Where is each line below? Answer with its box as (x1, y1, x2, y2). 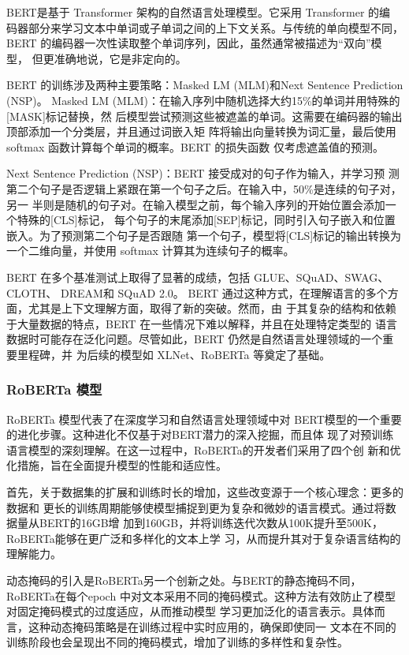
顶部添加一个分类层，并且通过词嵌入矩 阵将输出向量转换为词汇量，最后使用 (6, 123, 396, 140)
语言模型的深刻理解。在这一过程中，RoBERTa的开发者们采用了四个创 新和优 (6, 441, 401, 458)
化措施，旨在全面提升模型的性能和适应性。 (6, 457, 227, 473)
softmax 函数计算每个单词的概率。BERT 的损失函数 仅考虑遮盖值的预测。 (6, 138, 384, 155)
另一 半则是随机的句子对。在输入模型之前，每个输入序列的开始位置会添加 (6, 196, 385, 212)
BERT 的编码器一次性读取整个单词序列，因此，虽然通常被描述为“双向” (6, 35, 371, 51)
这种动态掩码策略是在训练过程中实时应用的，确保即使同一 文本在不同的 (28, 618, 396, 634)
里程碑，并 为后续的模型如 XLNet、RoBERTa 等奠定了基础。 (17, 346, 331, 362)
